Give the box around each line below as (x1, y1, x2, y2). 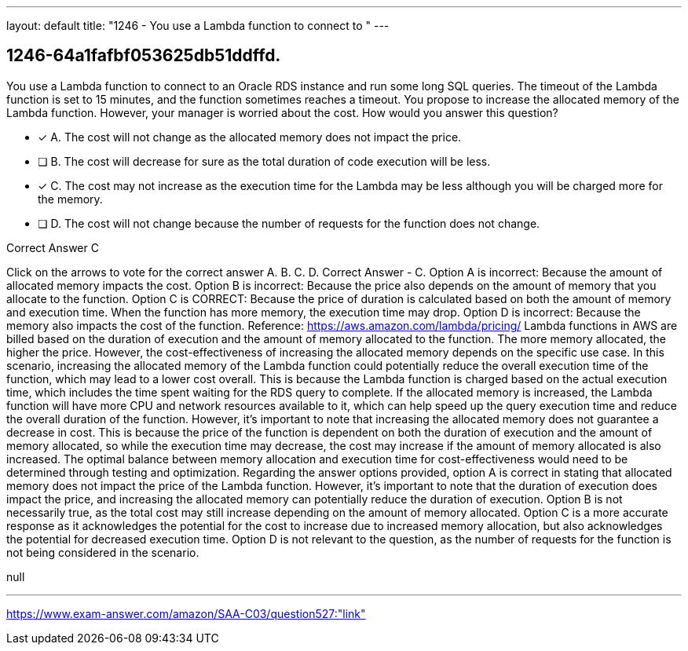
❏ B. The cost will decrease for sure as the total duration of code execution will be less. (38, 154, 491, 168)
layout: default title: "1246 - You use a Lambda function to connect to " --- (6, 19, 390, 32)
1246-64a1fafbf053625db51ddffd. (6, 46, 281, 66)
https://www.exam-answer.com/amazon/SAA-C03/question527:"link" (6, 606, 366, 620)
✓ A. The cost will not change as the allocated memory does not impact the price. (38, 130, 462, 144)
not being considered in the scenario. (6, 545, 199, 559)
